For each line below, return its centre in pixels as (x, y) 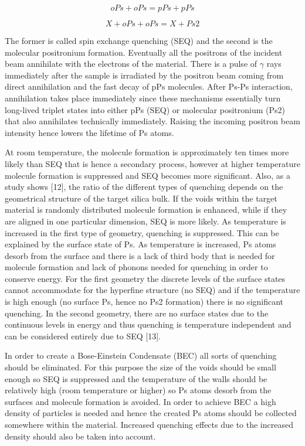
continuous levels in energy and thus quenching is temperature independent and (148, 324)
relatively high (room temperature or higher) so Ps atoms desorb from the (138, 390)
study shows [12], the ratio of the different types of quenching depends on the (144, 187)
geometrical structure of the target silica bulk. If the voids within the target (141, 198)
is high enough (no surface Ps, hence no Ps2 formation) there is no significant (144, 302)
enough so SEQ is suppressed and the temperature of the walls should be (136, 378)
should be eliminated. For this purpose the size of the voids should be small (140, 367)
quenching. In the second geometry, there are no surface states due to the (137, 313)
